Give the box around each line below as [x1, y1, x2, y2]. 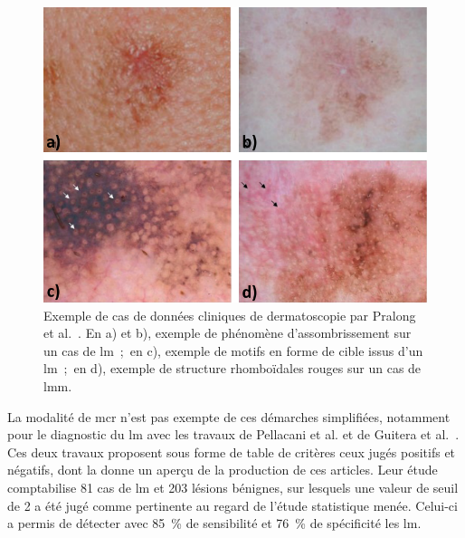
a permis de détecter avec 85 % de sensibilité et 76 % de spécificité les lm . [7, 514, 422, 533]
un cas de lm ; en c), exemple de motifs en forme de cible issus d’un [43, 341, 423, 360]
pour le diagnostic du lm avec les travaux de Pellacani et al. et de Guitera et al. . [7, 425, 460, 444]
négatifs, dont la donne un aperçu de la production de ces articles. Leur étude [7, 460, 438, 479]
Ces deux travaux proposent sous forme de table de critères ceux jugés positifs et [7, 442, 456, 461]
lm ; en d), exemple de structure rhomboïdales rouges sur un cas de [43, 359, 422, 378]
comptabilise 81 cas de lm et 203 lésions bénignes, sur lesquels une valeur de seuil [7, 477, 459, 496]
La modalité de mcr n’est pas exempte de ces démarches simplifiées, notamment [7, 407, 451, 426]
